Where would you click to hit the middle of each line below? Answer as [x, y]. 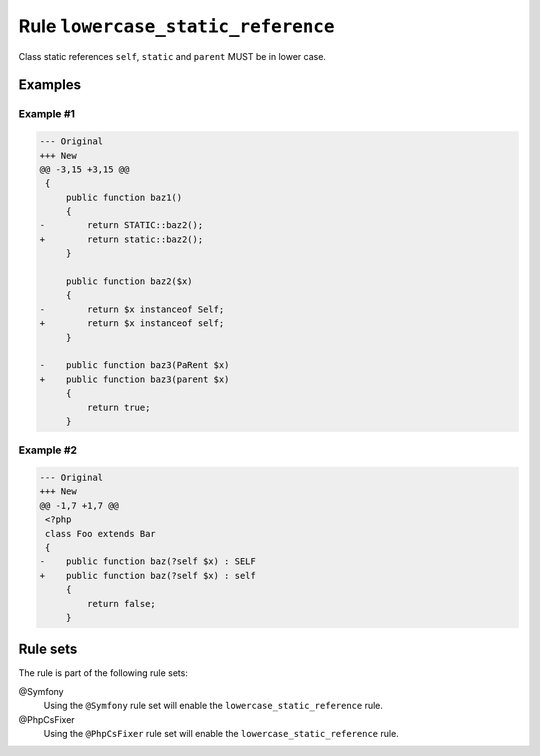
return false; [121, 603]
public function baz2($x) [129, 281]
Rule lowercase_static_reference [176, 26]
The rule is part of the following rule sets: [103, 673]
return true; [118, 407]
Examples [50, 85]
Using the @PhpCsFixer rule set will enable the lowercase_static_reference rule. [221, 734]
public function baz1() [124, 197]
